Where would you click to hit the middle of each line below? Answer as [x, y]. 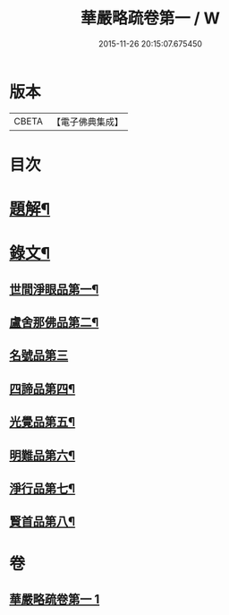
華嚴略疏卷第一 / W [150, 18]
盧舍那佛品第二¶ [54, 323]
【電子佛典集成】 [87, 122]
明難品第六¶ [42, 455]
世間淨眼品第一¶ [54, 289]
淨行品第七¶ [42, 488]
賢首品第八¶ [42, 521]
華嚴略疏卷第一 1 [55, 599]
